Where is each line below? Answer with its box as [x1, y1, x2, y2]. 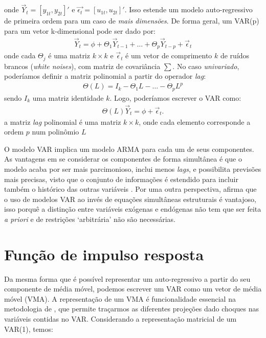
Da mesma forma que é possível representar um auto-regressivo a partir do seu [4, 273, 251, 284]
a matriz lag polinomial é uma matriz [4, 116, 121, 127]
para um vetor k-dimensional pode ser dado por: [4, 25, 156, 36]
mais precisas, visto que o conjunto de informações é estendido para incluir [4, 173, 238, 184]
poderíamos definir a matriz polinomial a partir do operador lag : [4, 71, 206, 81]
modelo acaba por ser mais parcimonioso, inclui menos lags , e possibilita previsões [4, 163, 261, 174]
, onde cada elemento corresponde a [139, 116, 251, 127]
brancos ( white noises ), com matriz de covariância [4, 60, 161, 71]
